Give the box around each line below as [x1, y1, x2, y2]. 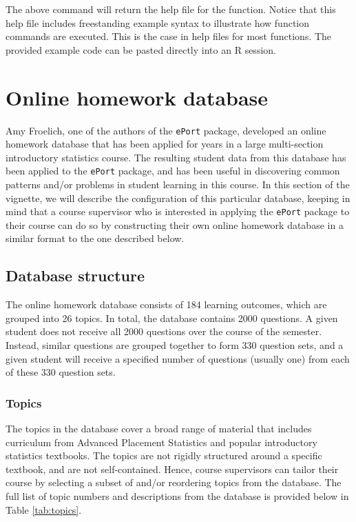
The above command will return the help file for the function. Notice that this [6, 2, 336, 16]
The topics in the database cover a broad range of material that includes [6, 421, 312, 436]
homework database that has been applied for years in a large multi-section [6, 137, 324, 151]
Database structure [6, 265, 145, 286]
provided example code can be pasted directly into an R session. [6, 42, 276, 57]
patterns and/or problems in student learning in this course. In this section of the [6, 177, 350, 191]
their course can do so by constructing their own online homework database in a [6, 217, 344, 232]
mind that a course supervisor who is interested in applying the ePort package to [6, 204, 350, 219]
